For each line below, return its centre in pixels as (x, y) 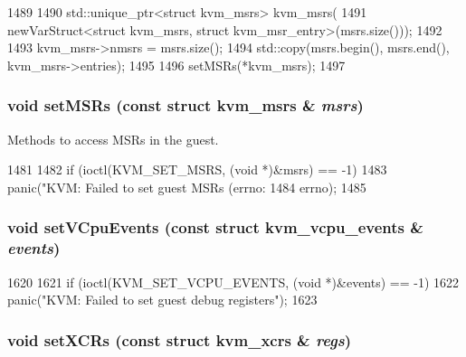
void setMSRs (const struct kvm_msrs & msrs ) (185, 105)
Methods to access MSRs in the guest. (113, 139)
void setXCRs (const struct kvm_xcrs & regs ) (179, 339)
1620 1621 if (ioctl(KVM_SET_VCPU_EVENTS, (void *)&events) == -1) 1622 (233, 282)
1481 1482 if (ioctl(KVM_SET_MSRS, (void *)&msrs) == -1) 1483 (197, 169)
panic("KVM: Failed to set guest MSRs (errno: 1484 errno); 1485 (187, 187)
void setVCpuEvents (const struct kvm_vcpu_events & (215, 227)
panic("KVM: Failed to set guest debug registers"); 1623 (162, 300)
